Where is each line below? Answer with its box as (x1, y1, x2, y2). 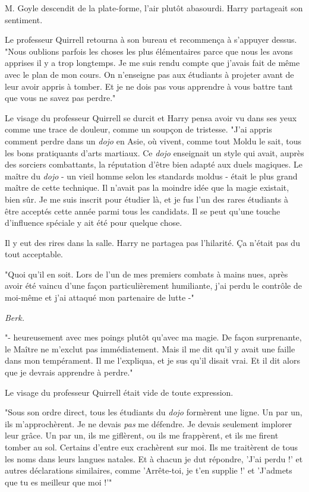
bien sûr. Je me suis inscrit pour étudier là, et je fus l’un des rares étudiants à (5, 193, 289, 205)
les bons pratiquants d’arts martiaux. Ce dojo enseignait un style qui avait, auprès (5, 146, 304, 159)
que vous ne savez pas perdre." (5, 92, 116, 104)
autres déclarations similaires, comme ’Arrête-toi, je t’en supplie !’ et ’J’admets (5, 464, 292, 477)
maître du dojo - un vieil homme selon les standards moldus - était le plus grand (5, 169, 298, 182)
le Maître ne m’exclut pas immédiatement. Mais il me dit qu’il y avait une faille (5, 342, 295, 355)
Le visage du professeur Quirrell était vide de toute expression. (5, 386, 234, 398)
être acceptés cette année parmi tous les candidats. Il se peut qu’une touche (5, 204, 280, 217)
